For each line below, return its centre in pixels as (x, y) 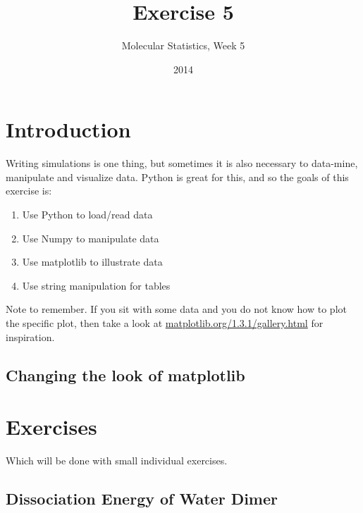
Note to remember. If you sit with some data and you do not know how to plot (176, 309)
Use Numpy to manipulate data (91, 238)
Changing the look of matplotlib (125, 375)
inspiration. (30, 336)
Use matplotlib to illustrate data (92, 262)
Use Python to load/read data (87, 215)
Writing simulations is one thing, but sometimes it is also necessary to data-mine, (182, 163)
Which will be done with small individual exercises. (117, 461)
